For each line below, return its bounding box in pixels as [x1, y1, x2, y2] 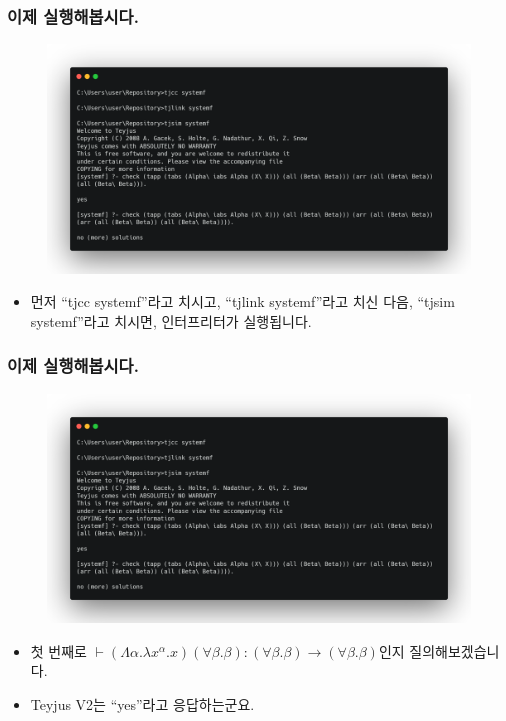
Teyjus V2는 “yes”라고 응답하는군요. [30, 693, 255, 714]
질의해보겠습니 [409, 640, 500, 661]
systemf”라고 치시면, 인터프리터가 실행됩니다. [30, 310, 312, 331]
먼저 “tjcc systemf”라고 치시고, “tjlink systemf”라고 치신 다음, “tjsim [30, 291, 455, 312]
